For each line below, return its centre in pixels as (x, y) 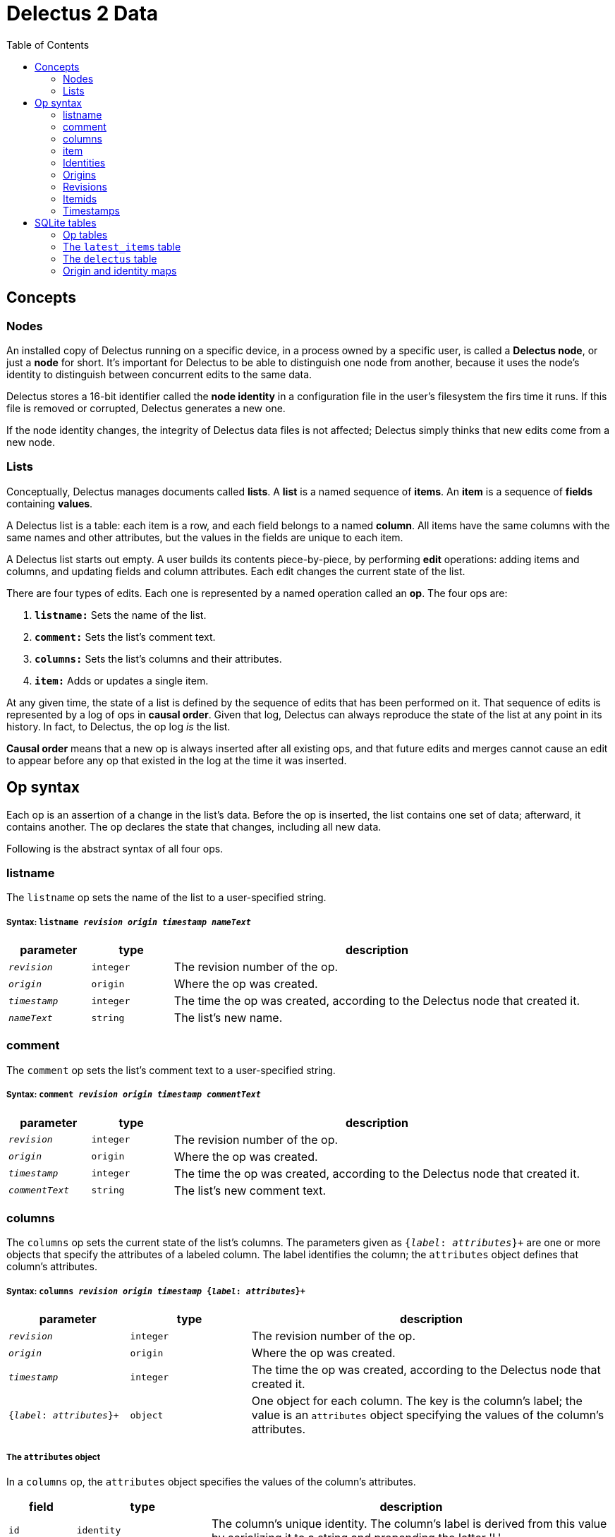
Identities (84, 162)
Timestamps (91, 210)
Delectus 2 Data (83, 13)
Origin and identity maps (120, 270)
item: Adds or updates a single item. (122, 680)
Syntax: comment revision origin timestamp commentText (134, 1095)
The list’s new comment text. (250, 1190)
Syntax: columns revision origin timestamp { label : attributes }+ (156, 1291)
